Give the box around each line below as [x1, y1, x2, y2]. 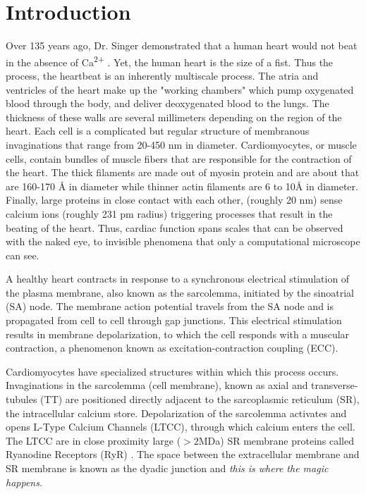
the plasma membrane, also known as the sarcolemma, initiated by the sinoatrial [6, 285, 354, 300]
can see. [6, 247, 39, 262]
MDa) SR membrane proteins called [198, 433, 355, 447]
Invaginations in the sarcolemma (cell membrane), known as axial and [6, 378, 308, 393]
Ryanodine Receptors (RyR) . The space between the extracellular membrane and [6, 447, 360, 462]
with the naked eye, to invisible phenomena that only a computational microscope [6, 234, 360, 249]
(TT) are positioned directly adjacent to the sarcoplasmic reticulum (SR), [40, 392, 360, 407]
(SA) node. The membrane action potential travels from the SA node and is [6, 299, 334, 314]
